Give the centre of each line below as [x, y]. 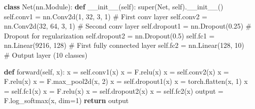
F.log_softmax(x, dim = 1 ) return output [66, 100]
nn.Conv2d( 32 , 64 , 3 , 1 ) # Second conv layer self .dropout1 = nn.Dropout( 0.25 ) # [128, 26]
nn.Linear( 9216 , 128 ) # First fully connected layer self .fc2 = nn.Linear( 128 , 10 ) [124, 45]
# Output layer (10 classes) [46, 54]
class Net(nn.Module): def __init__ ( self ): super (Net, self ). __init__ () [114, 6]
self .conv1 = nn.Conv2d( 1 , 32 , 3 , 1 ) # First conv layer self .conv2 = [106, 16]
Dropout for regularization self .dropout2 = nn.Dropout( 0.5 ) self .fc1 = [109, 35]
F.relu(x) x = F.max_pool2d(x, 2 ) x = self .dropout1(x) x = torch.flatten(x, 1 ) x [126, 81]
